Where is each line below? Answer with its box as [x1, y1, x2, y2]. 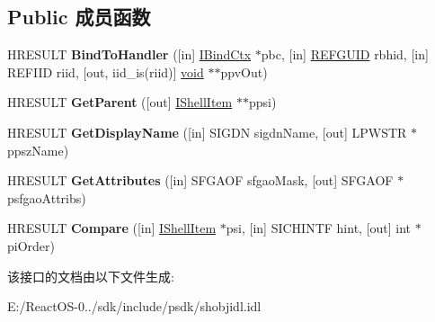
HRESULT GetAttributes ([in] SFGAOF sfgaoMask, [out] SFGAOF [7, 171, 394, 190]
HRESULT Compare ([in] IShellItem [7, 219, 217, 237]
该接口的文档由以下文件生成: [7, 266, 174, 285]
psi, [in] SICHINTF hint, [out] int [226, 219, 412, 237]
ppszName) [7, 140, 69, 159]
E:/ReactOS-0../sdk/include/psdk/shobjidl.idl [7, 297, 262, 316]
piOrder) [7, 236, 55, 255]
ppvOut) [220, 62, 268, 81]
